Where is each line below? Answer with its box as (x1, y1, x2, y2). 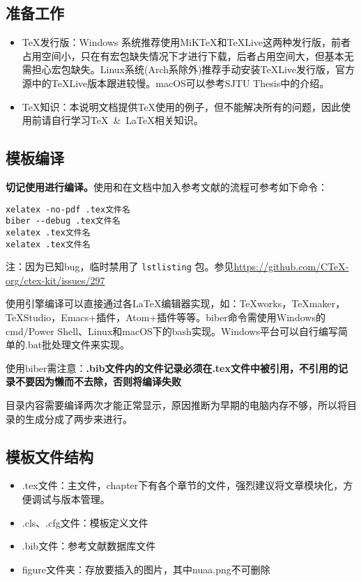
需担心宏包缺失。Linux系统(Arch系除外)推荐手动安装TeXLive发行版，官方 (22, 62, 355, 77)
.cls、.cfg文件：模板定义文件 (22, 515, 148, 529)
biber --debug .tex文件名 (6, 216, 121, 226)
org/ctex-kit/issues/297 (6, 272, 105, 287)
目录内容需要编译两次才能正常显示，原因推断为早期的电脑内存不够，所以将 (6, 398, 347, 412)
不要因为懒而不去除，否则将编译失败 (15, 374, 181, 389)
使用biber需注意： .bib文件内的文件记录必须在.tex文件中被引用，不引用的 (6, 360, 338, 375)
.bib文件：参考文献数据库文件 (22, 539, 156, 553)
